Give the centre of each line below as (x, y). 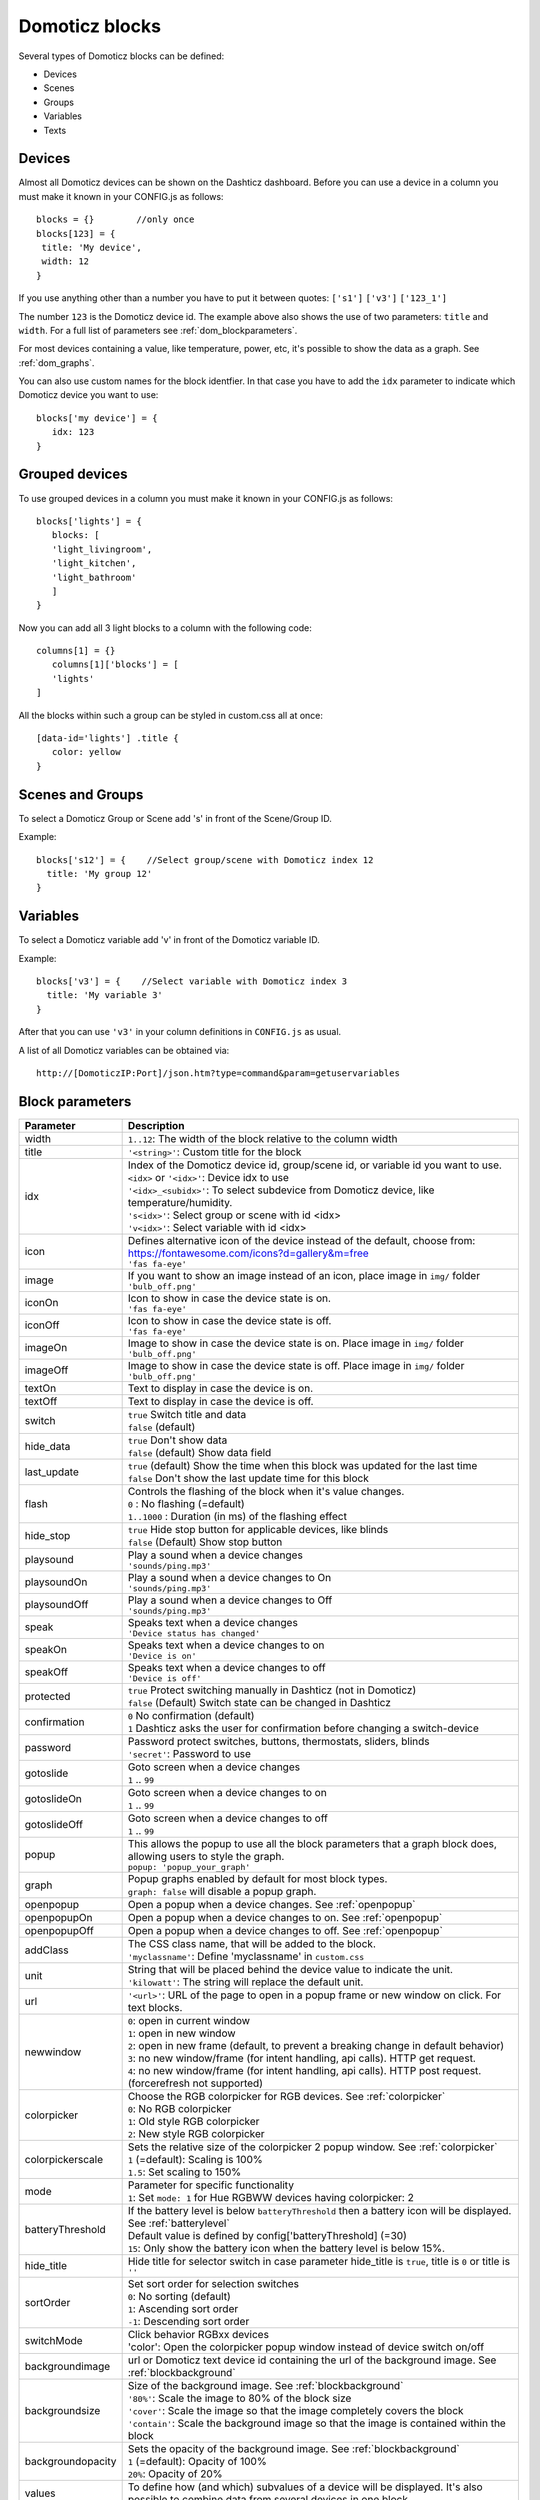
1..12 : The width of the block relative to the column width (262, 1138)
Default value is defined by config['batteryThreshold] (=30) (267, 2235)
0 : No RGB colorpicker (179, 2108)
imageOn (46, 1348)
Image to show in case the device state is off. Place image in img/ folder (296, 1365)
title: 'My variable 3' (105, 995)
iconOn (41, 1303)
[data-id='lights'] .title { (107, 738)
